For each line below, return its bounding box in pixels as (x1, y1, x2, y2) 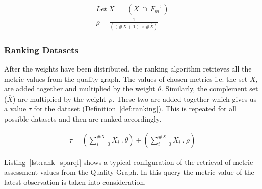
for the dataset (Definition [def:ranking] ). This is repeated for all (34, 103, 237, 114)
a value (4, 103, 27, 114)
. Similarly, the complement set (161, 83, 258, 94)
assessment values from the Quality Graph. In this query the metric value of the (4, 167, 254, 177)
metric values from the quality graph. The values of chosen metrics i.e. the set (4, 73, 248, 84)
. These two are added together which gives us (112, 93, 257, 104)
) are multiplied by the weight (13, 93, 107, 104)
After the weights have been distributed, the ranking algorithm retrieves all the (4, 63, 252, 74)
